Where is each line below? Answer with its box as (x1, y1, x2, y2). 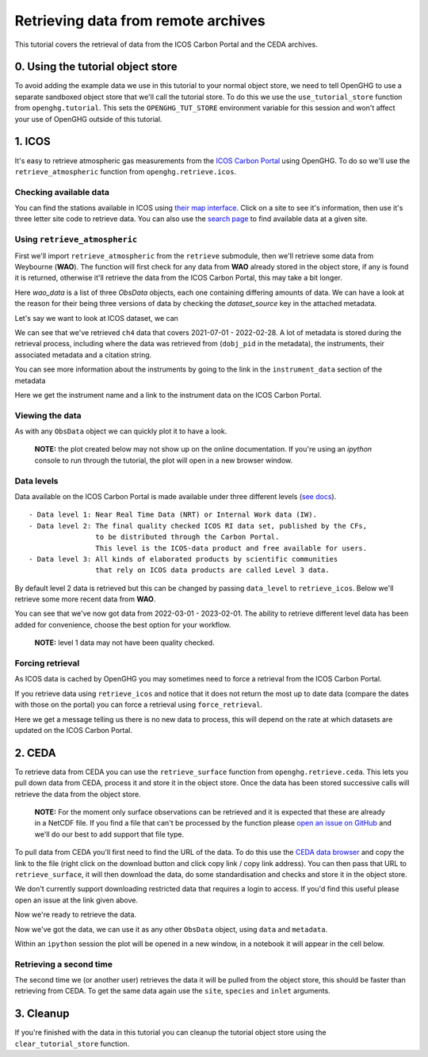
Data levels (14, 475, 59, 487)
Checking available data (14, 186, 110, 197)
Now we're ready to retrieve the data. (14, 910, 137, 919)
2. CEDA (14, 746, 56, 760)
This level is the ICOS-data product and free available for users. (95, 544, 368, 552)
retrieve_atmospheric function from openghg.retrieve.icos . (14, 166, 237, 176)
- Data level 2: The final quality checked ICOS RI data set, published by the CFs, (29, 521, 368, 530)
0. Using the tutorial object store (14, 60, 178, 74)
